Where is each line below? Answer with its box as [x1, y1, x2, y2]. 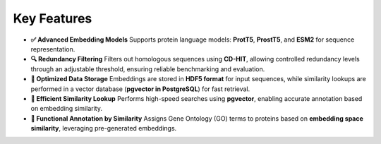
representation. [30, 44, 75, 53]
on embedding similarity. [30, 104, 102, 113]
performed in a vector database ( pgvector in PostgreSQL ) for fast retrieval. [30, 85, 250, 93]
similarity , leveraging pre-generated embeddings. [30, 124, 177, 133]
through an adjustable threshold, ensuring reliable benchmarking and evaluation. [30, 64, 265, 73]
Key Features [13, 11, 92, 26]
